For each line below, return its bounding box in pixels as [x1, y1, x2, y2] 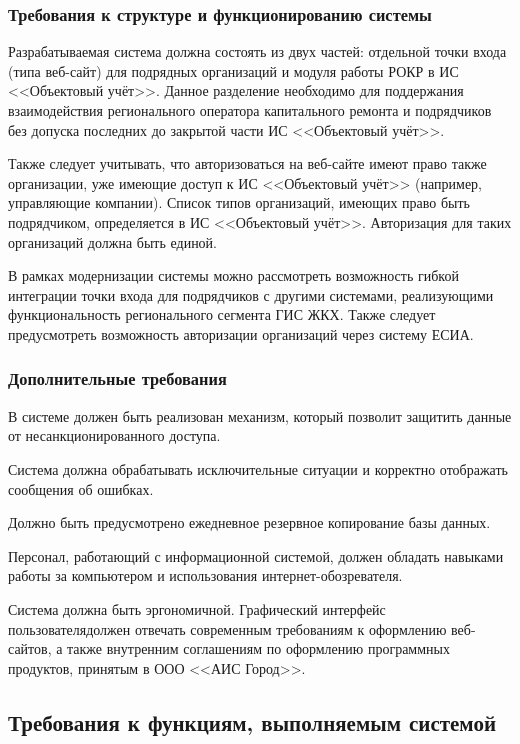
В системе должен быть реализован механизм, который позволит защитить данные [8, 405, 512, 426]
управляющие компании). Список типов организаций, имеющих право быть [8, 192, 470, 213]
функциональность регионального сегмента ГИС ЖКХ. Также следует [8, 304, 436, 325]
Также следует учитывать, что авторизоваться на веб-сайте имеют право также [8, 153, 487, 174]
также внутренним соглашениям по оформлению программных [67, 638, 450, 659]
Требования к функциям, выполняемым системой [8, 706, 496, 737]
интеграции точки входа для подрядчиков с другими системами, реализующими [8, 284, 494, 305]
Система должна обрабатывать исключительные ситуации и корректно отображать [8, 458, 508, 479]
